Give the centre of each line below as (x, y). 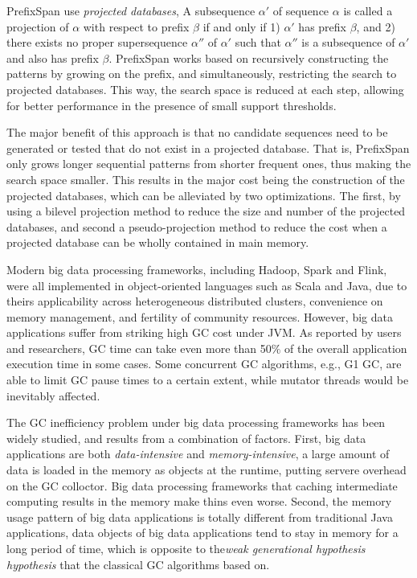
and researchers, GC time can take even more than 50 (139, 348)
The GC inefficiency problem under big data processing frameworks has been (196, 422)
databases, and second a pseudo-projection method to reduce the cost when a (197, 226)
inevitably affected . (53, 395)
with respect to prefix (136, 26)
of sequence (301, 10)
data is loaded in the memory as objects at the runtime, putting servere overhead (206, 470)
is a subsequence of (348, 42)
